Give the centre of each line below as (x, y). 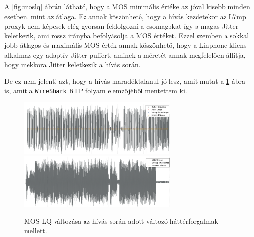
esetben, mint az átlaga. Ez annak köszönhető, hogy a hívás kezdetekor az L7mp (125, 16)
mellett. (36, 230)
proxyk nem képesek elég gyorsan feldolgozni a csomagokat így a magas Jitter (122, 26)
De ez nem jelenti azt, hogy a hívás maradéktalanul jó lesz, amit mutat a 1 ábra (125, 81)
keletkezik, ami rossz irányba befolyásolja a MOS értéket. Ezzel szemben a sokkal (127, 35)
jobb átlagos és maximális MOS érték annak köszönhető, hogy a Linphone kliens (126, 45)
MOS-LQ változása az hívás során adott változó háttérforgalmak (121, 221)
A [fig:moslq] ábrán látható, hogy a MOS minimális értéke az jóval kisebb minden (127, 6)
